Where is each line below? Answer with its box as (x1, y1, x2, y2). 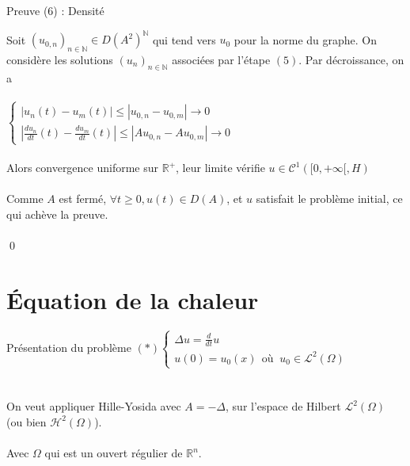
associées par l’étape (172, 51, 271, 67)
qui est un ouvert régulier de (44, 445, 183, 461)
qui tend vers (152, 31, 216, 48)
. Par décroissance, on (298, 51, 404, 67)
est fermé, (59, 190, 107, 207)
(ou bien (6, 413, 47, 430)
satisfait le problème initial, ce (256, 190, 403, 207)
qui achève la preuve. (6, 205, 108, 222)
